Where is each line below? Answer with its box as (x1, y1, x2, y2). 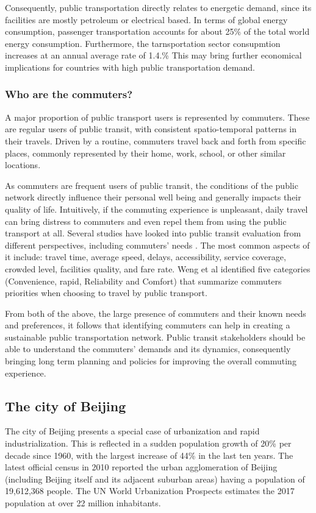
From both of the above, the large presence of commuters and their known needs (5, 306, 306, 319)
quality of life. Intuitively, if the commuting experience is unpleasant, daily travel (5, 202, 308, 215)
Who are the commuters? (5, 87, 133, 102)
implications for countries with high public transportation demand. (5, 60, 255, 73)
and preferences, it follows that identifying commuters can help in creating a (5, 319, 290, 331)
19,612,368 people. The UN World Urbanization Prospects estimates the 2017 (5, 484, 295, 497)
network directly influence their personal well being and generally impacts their (5, 191, 301, 203)
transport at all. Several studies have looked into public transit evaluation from (5, 227, 301, 239)
